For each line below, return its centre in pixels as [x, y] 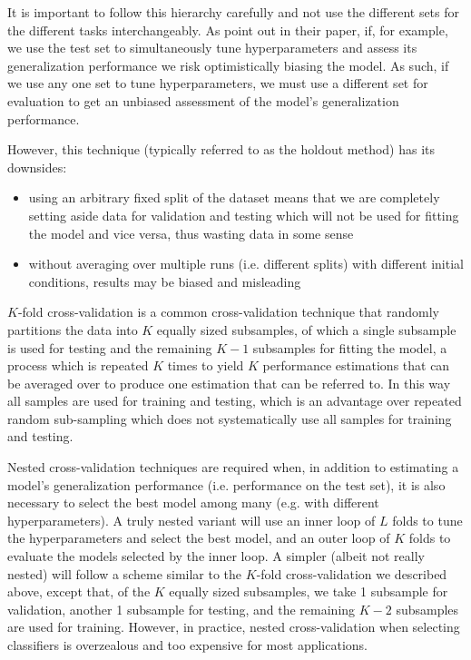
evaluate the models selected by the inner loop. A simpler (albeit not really [216, 556]
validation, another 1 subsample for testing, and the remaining [182, 609]
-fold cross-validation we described [352, 573]
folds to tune [427, 520]
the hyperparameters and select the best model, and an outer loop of [199, 538]
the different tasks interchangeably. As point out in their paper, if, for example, [228, 30]
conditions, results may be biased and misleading [165, 281]
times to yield [206, 365]
